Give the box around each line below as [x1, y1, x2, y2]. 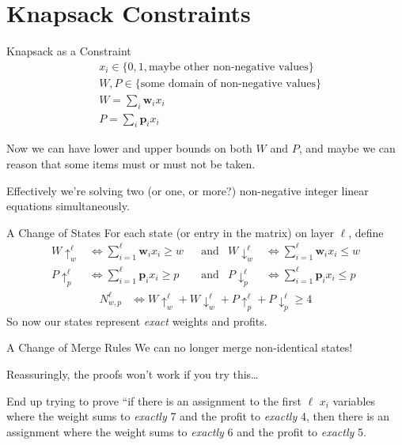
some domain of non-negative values [140, 77, 317, 89]
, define [348, 224, 384, 240]
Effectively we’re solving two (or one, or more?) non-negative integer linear [6, 182, 369, 198]
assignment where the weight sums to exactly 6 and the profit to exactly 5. [6, 423, 366, 439]
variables [332, 392, 376, 409]
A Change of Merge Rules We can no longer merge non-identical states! [6, 339, 353, 356]
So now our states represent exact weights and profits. [6, 312, 267, 329]
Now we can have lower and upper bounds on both [6, 140, 252, 157]
